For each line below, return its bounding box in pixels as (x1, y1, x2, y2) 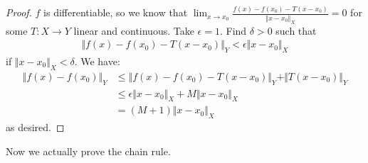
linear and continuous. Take (73, 23, 194, 38)
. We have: (74, 54, 120, 68)
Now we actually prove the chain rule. (6, 143, 171, 158)
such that (275, 23, 317, 38)
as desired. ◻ (6, 120, 65, 135)
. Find (219, 23, 247, 38)
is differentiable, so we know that (43, 5, 188, 20)
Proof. (6, 5, 32, 20)
